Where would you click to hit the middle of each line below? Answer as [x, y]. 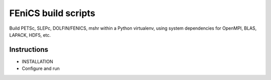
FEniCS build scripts [52, 13]
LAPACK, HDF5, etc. [30, 35]
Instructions [29, 50]
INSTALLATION [38, 61]
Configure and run [41, 68]
